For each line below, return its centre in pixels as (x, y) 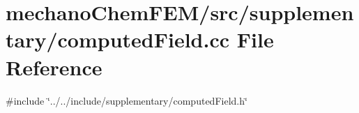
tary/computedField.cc (118, 39)
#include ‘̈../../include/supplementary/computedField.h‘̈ (127, 100)
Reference (54, 67)
